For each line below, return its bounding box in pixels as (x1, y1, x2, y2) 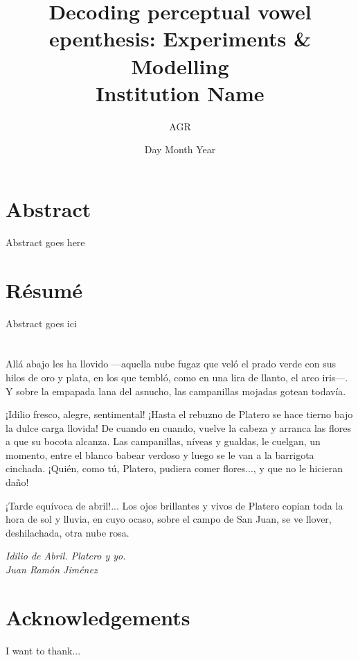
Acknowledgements (6, 602, 190, 631)
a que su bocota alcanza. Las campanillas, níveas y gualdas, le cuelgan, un (6, 434, 321, 449)
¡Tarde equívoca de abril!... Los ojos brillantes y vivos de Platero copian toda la (6, 498, 343, 512)
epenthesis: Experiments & (49, 24, 311, 53)
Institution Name (96, 78, 265, 107)
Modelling (131, 51, 229, 80)
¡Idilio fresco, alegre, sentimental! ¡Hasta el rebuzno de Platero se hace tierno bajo (6, 407, 353, 422)
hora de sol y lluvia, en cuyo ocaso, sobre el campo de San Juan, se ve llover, (6, 512, 332, 526)
